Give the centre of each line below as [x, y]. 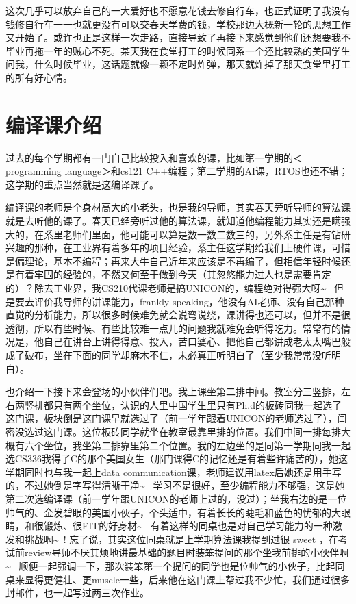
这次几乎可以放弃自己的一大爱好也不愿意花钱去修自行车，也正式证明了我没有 [178, 10]
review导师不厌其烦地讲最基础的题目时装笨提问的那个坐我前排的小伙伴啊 [187, 552]
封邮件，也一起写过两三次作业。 [77, 593]
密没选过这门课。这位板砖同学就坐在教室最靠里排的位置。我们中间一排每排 [173, 431]
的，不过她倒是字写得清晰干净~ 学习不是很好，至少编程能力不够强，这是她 [175, 485]
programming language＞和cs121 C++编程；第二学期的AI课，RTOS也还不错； [177, 171]
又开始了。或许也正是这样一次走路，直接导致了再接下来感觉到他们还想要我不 [178, 37]
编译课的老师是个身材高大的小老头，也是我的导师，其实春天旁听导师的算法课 [178, 207]
